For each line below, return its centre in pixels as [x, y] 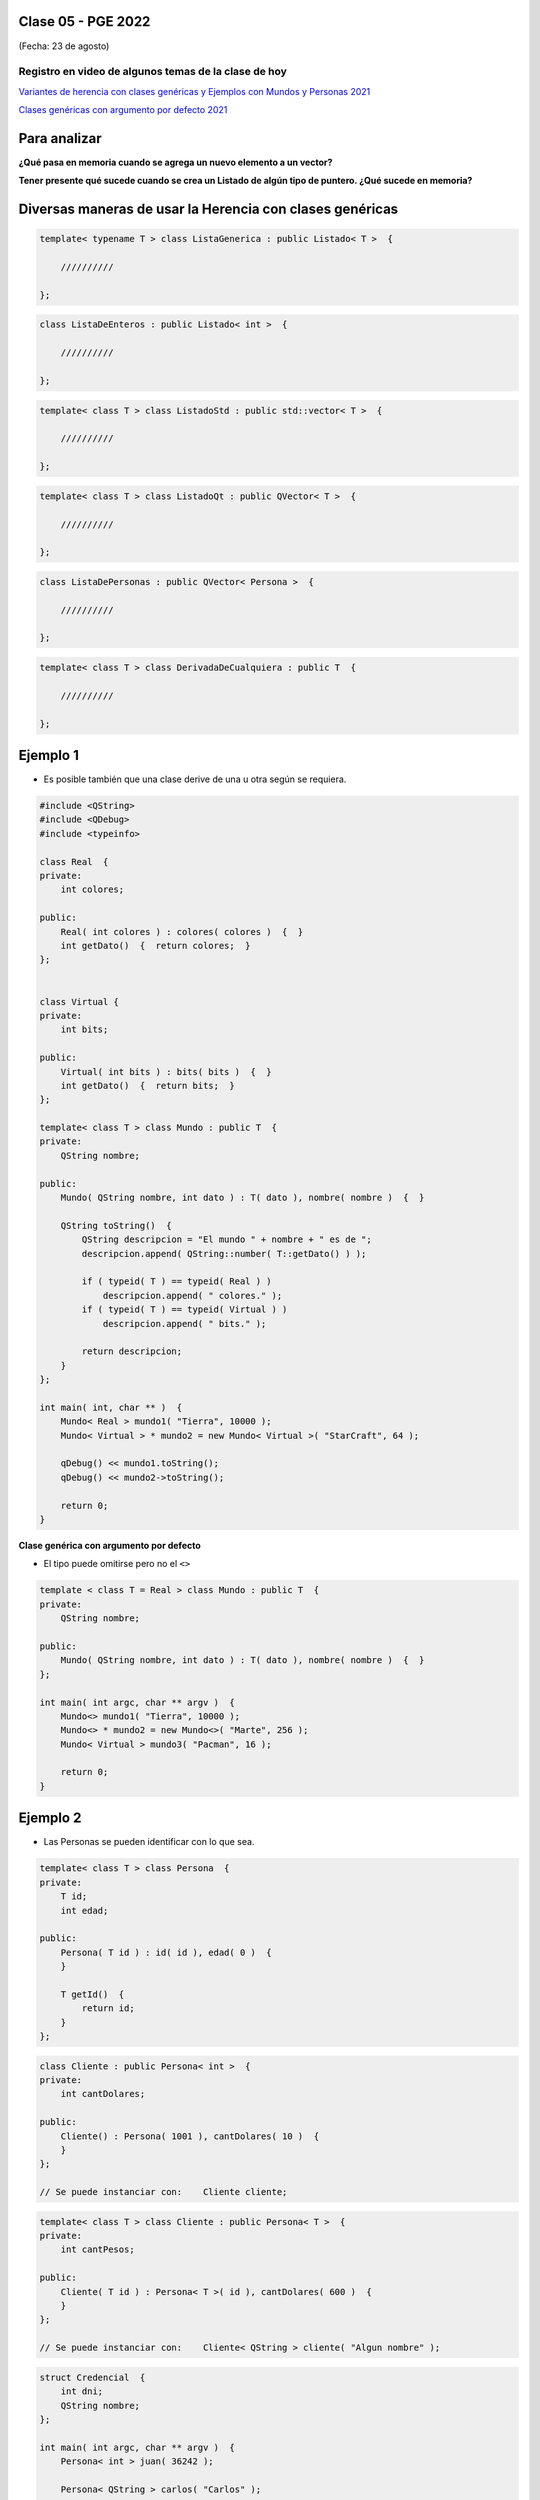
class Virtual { [79, 1001]
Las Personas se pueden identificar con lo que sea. [149, 1842]
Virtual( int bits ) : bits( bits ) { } [166, 1071]
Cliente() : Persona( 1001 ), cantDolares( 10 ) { [190, 2136]
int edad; [84, 1910]
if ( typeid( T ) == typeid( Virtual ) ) [184, 1309]
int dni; [82, 2391]
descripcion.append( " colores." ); [192, 1295]
